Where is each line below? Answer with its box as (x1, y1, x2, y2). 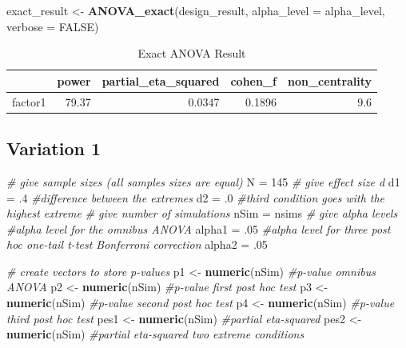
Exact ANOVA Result (137, 45, 246, 62)
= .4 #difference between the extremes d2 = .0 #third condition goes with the (6, 189, 385, 206)
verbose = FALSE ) (6, 18, 99, 34)
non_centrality (288, 72, 372, 89)
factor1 (12, 93, 46, 110)
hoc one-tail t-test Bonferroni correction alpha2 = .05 (6, 236, 268, 253)
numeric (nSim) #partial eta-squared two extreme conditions (6, 326, 304, 342)
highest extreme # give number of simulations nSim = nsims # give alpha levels (6, 205, 398, 222)
